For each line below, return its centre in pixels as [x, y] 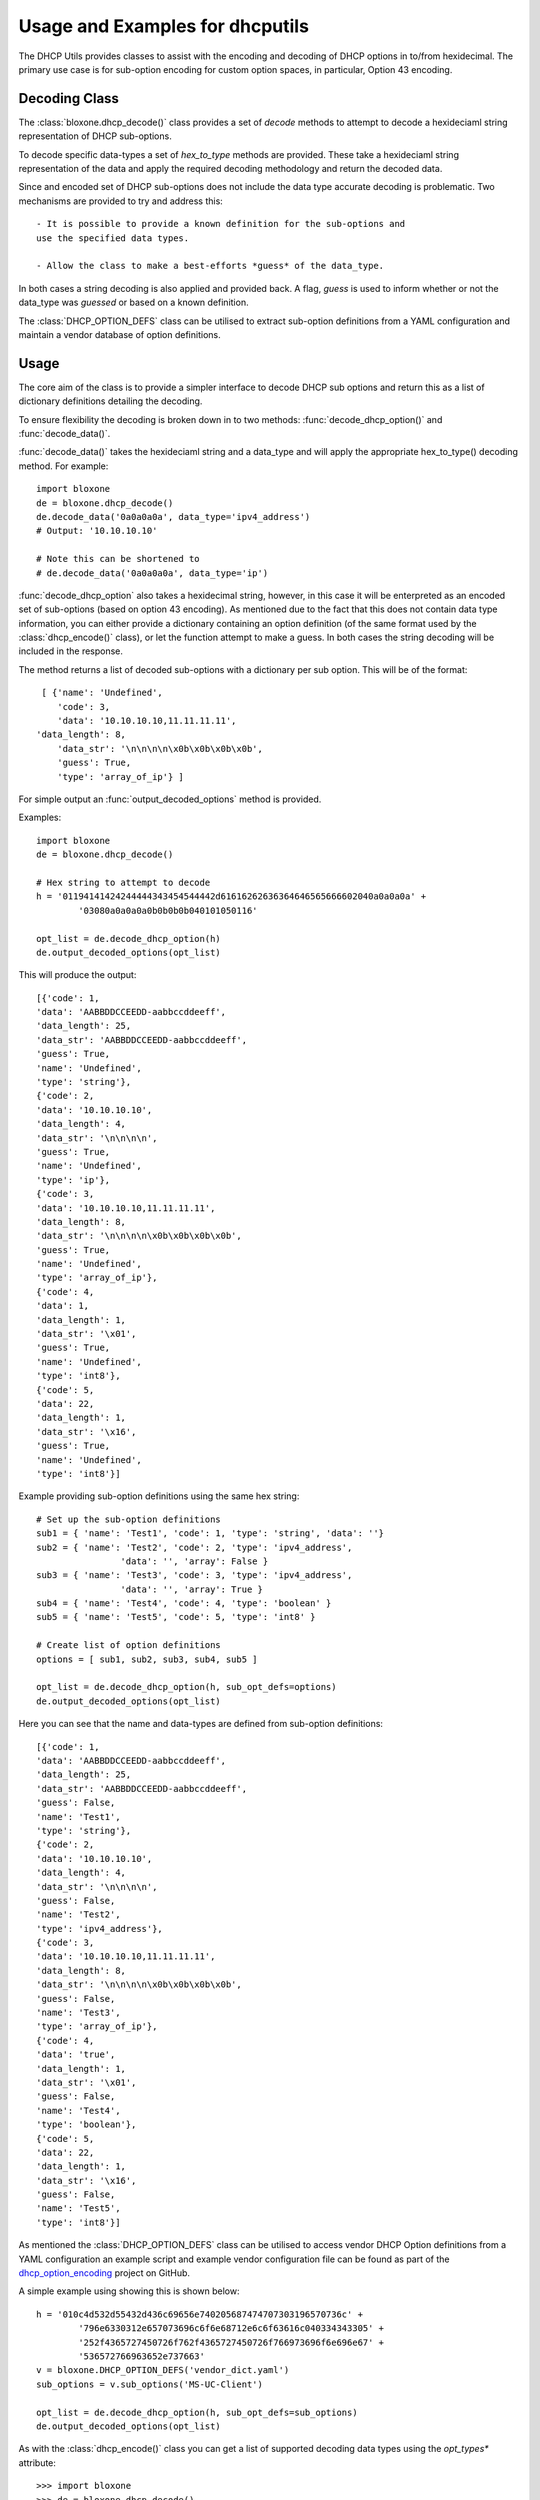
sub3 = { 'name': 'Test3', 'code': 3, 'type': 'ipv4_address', [194, 1575]
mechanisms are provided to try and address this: [121, 201]
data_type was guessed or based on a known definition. [133, 302]
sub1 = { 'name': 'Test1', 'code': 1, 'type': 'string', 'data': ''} [210, 1533]
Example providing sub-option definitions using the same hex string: [159, 1496]
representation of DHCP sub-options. [95, 136]
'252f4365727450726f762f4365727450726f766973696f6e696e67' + [231, 2342]
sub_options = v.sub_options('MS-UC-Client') [150, 2384]
